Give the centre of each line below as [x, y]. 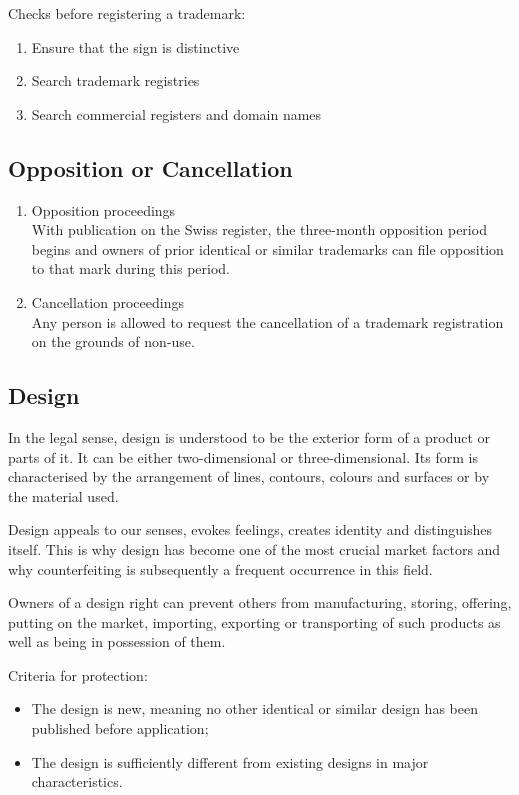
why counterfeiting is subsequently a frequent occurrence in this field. [220, 568]
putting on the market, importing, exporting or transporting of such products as [254, 621]
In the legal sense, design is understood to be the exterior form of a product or [249, 436]
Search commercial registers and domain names [176, 113]
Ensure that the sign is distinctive [135, 46]
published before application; [120, 728]
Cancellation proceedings [107, 301]
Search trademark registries [115, 80]
